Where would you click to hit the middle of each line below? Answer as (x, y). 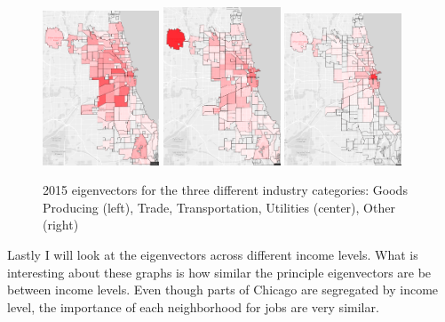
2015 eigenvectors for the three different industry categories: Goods (225, 190)
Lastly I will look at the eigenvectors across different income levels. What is (213, 255)
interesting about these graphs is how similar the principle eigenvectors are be (219, 272)
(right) (61, 225)
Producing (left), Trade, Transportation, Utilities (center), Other (219, 207)
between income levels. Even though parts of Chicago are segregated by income (223, 290)
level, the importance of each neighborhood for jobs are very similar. (193, 306)
